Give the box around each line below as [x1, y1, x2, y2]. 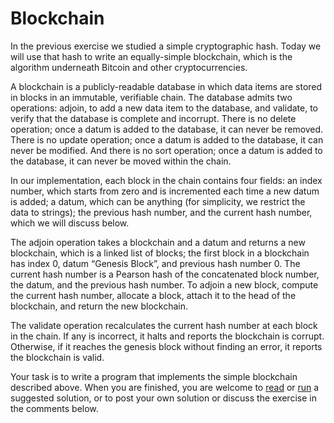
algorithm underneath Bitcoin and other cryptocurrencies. [10, 61, 248, 73]
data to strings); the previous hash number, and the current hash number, [10, 206, 313, 218]
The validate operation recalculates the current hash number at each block [10, 319, 318, 331]
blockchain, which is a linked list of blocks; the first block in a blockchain [10, 247, 310, 259]
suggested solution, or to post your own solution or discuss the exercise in [10, 392, 317, 404]
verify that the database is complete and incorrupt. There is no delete [10, 112, 297, 124]
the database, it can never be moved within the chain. [10, 155, 232, 167]
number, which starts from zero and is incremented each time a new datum [10, 185, 320, 197]
